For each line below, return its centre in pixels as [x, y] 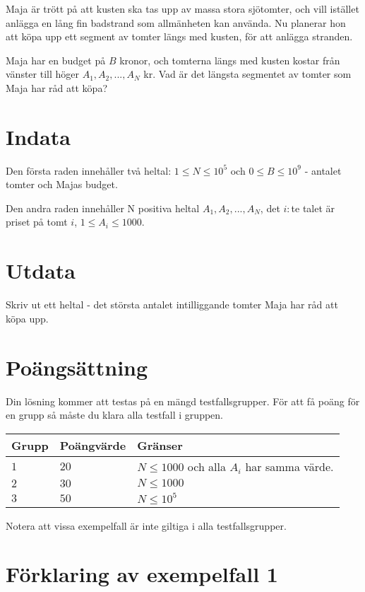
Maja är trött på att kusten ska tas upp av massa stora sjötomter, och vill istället [182, 8]
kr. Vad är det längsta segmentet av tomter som [247, 74]
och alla [207, 466]
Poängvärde [93, 445]
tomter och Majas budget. [62, 184]
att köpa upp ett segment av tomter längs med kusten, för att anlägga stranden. [179, 36]
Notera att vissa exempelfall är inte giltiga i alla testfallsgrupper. [146, 525]
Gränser [160, 445]
